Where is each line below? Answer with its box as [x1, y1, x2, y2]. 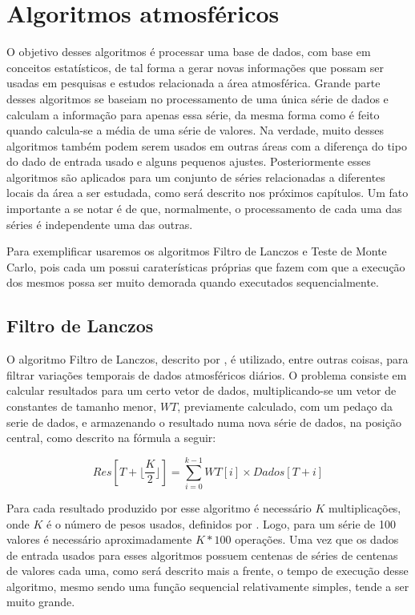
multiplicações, [328, 499, 401, 516]
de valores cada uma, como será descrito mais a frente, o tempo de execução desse [6, 562, 409, 579]
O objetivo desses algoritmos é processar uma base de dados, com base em [6, 43, 371, 60]
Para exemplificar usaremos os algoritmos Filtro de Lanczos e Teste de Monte [6, 243, 387, 259]
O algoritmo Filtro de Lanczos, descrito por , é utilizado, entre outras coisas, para [6, 351, 409, 368]
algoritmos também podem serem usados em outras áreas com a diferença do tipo [6, 137, 407, 154]
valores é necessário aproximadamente [6, 531, 192, 548]
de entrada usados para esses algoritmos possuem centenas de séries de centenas [6, 546, 398, 563]
